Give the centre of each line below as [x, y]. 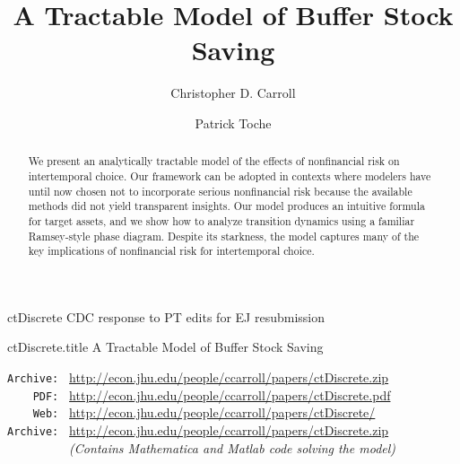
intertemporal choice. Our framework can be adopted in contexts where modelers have [230, 175]
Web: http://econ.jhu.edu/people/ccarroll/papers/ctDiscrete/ [204, 412]
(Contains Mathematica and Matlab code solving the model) [233, 447]
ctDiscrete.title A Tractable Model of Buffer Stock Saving [165, 347]
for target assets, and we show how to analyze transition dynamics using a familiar [221, 220]
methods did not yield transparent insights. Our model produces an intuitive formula [226, 206]
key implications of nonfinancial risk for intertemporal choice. [171, 251]
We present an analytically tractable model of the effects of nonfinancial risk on [214, 161]
